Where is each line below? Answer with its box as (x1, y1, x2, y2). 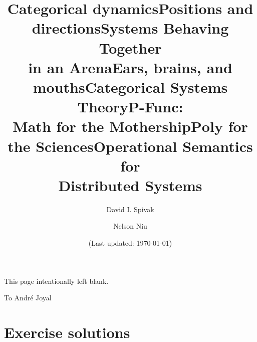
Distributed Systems (58, 175, 202, 195)
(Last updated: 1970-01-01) (88, 238, 172, 248)
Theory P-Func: (77, 96, 183, 117)
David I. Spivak (106, 204, 154, 214)
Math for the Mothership (13, 116, 191, 136)
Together (99, 37, 162, 58)
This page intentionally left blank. (4, 275, 109, 286)
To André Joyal (4, 292, 52, 303)
